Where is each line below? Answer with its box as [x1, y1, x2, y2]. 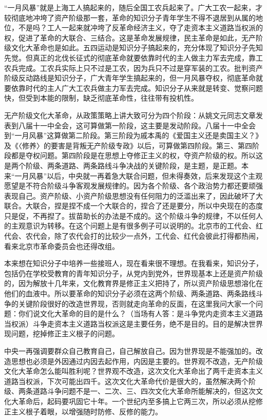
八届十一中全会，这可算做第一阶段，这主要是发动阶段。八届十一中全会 [18, 120, 256, 130]
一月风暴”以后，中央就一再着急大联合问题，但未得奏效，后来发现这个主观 [14, 170, 263, 181]
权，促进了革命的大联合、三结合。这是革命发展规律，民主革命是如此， [4, 32, 241, 43]
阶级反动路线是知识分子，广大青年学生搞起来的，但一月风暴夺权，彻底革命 [4, 72, 256, 83]
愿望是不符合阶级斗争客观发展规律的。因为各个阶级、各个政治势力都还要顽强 [4, 180, 263, 191]
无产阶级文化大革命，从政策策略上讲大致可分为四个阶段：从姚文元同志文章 [4, 109, 256, 120]
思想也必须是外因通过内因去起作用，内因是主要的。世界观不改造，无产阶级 [11, 355, 263, 366]
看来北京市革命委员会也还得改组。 [4, 240, 119, 251]
